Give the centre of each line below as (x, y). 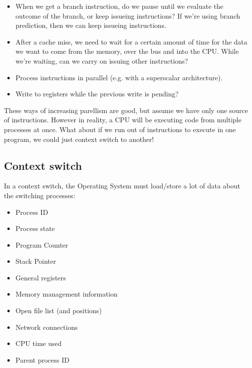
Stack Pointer (36, 261)
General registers (41, 277)
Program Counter (42, 244)
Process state (35, 228)
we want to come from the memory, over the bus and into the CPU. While (127, 51)
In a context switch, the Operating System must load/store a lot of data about (122, 186)
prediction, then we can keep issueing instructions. (91, 25)
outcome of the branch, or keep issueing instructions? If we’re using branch (128, 15)
